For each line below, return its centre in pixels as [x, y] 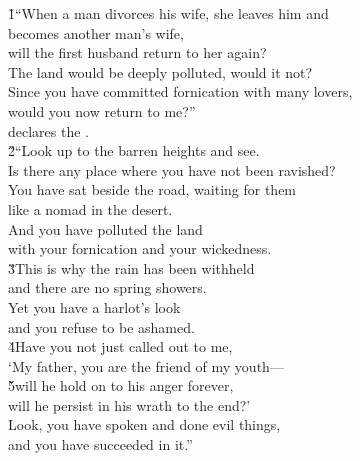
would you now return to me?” [102, 110]
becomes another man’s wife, [96, 32]
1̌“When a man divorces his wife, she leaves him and [168, 13]
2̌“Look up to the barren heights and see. [134, 150]
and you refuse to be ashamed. [101, 326]
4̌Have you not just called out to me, [120, 346]
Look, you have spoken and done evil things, [144, 424]
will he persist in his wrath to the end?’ [129, 404]
